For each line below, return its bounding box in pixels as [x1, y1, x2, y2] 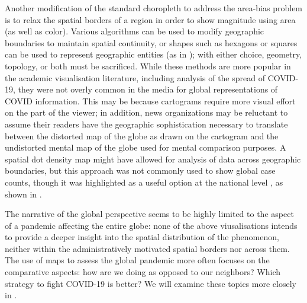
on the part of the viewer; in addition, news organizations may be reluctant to [5, 106, 288, 119]
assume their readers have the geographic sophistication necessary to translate [5, 117, 288, 130]
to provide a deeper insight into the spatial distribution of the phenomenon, [5, 231, 279, 243]
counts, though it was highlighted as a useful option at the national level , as [5, 176, 283, 188]
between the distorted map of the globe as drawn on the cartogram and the [5, 129, 279, 142]
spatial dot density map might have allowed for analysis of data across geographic [5, 152, 301, 165]
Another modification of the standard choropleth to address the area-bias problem [5, 2, 303, 14]
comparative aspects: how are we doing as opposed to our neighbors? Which [5, 266, 281, 278]
